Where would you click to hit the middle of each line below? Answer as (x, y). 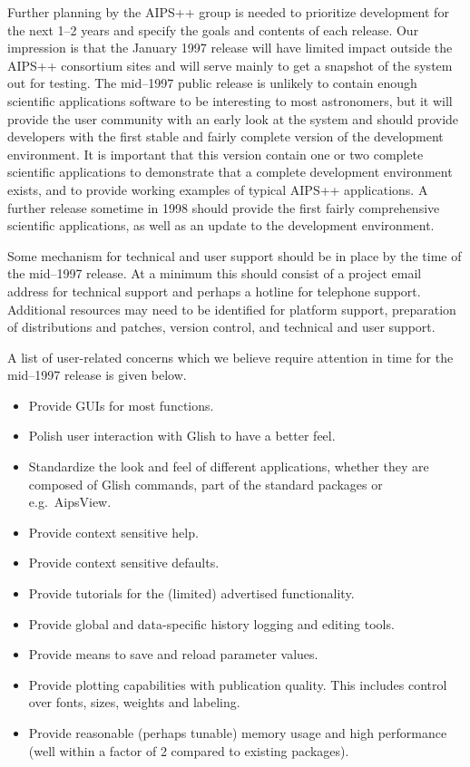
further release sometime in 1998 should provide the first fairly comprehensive (224, 207)
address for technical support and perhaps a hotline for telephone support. (214, 291)
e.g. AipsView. (70, 502)
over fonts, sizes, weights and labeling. (134, 702)
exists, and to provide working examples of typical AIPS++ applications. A (218, 189)
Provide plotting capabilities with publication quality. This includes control (238, 684)
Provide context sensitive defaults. (124, 563)
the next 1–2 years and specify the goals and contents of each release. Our (213, 29)
